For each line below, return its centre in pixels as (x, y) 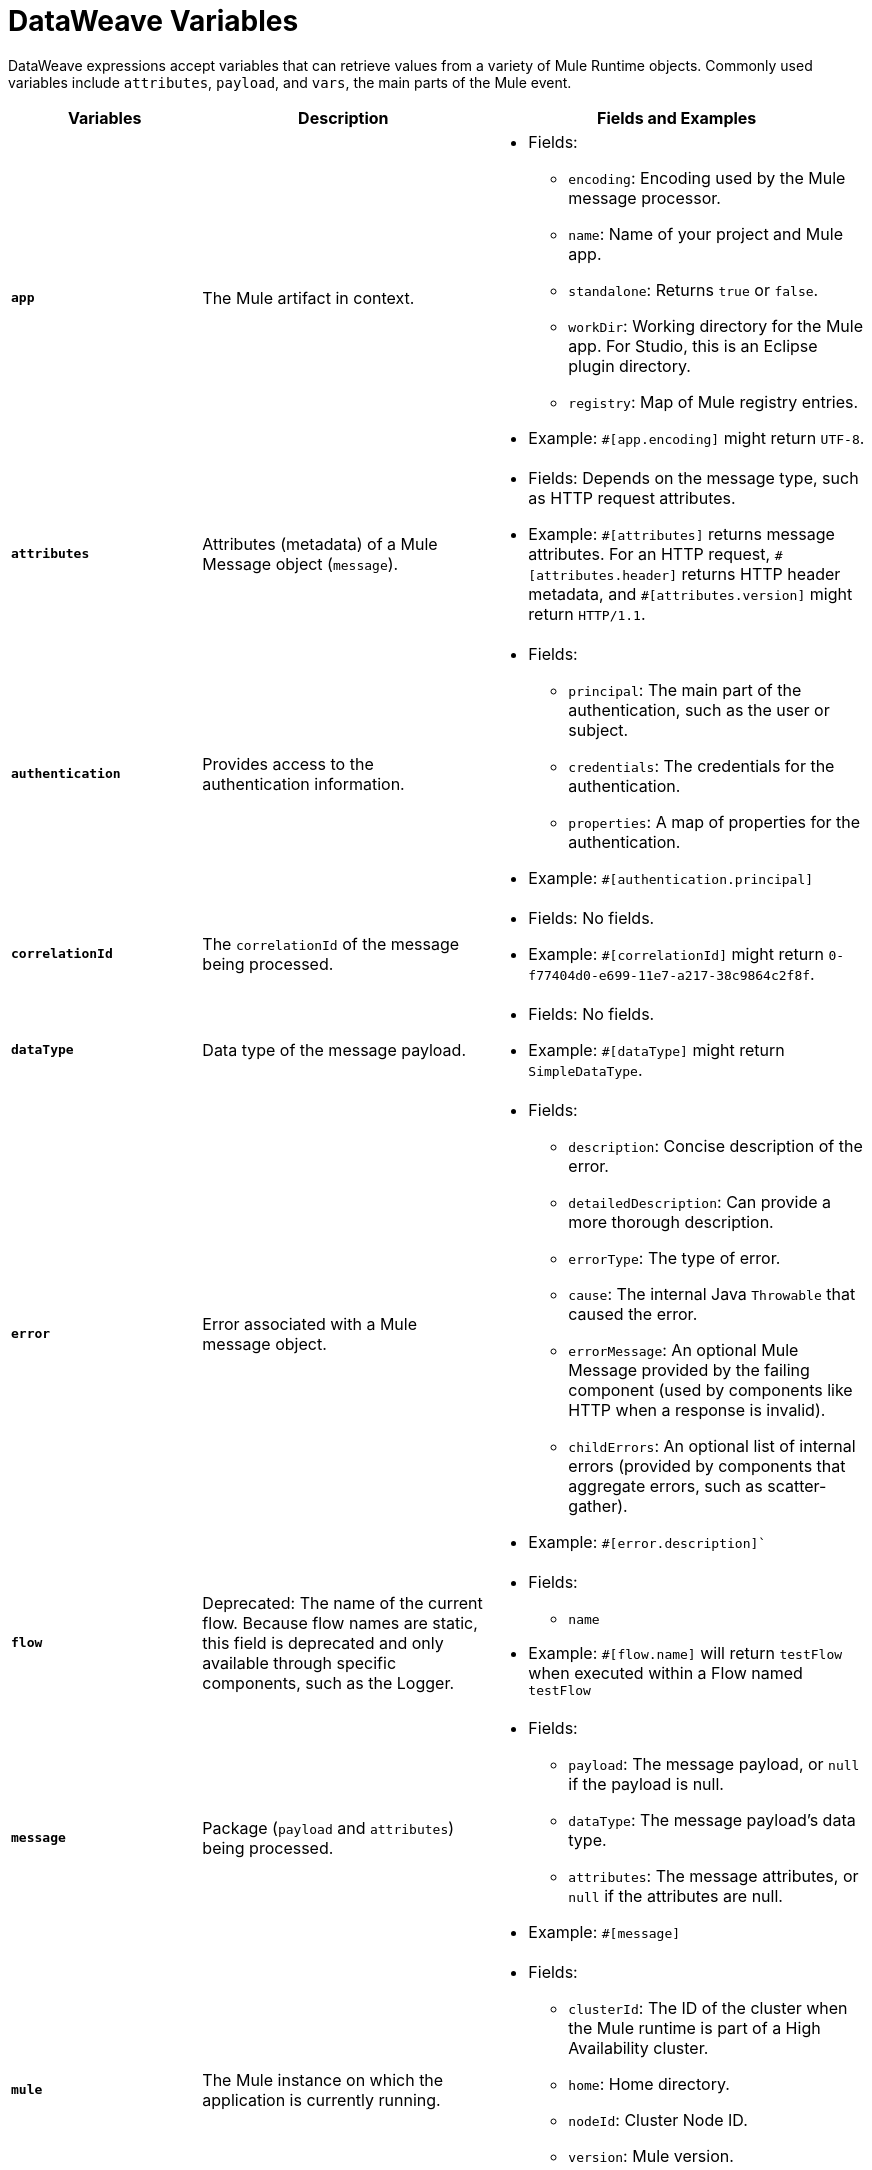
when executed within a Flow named (665, 1672)
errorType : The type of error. (674, 1257)
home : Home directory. (649, 2083)
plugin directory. (629, 365)
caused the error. (633, 1313)
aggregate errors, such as (665, 1485)
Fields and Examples (676, 117)
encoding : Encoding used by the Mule (707, 177)
